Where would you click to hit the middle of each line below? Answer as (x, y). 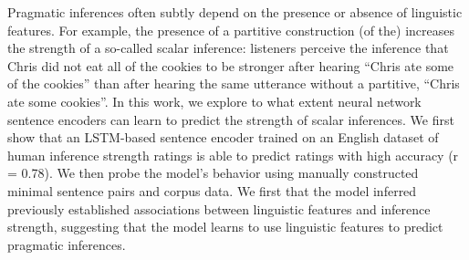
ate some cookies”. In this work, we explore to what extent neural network (214, 101)
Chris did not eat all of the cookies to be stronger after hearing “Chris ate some (231, 65)
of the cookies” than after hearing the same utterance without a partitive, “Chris (234, 83)
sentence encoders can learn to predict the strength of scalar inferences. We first (231, 119)
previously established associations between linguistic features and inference (219, 208)
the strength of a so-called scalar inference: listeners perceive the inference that (228, 48)
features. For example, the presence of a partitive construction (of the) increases (231, 30)
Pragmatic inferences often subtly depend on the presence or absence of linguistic (235, 12)
